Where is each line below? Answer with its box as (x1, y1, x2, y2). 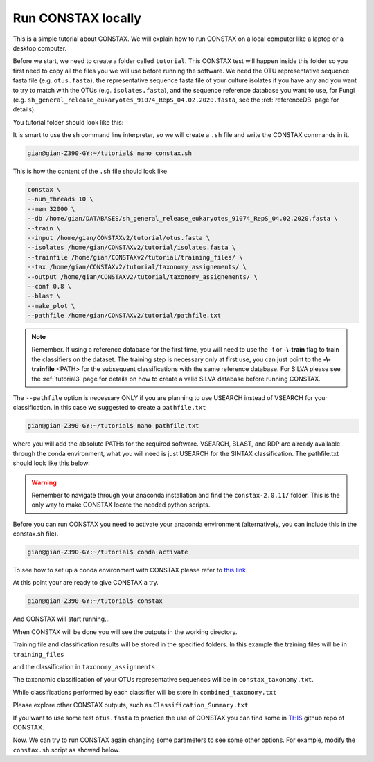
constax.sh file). (12, 529, 59, 538)
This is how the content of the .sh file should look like (12, 167, 168, 176)
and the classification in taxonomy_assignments (12, 663, 156, 671)
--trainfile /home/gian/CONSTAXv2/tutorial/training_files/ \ (27, 253, 243, 261)
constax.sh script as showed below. (12, 745, 121, 754)
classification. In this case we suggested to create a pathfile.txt (12, 403, 206, 412)
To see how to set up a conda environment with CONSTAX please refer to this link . (12, 566, 248, 574)
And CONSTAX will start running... (12, 615, 110, 623)
